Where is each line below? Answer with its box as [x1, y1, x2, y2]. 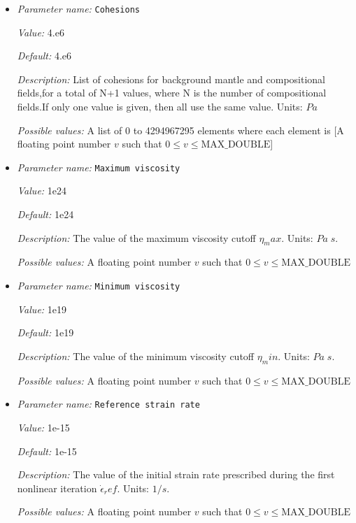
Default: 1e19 [17, 325, 74, 340]
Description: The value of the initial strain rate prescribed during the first [17, 467, 335, 482]
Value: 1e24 [17, 183, 67, 198]
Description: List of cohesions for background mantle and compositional [17, 71, 325, 86]
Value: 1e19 [17, 301, 67, 316]
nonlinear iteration [17, 480, 97, 495]
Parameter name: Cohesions [17, 1, 141, 15]
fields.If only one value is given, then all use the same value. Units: [17, 99, 303, 114]
